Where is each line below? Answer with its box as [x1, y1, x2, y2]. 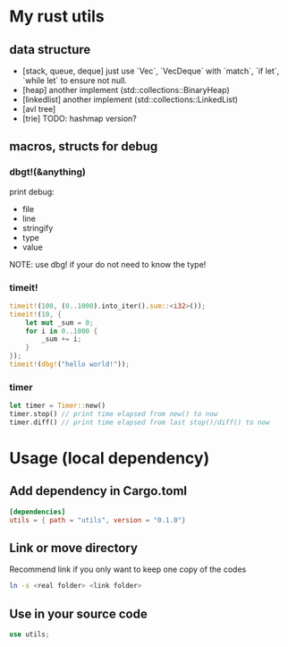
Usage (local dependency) [9, 448, 210, 469]
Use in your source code [9, 606, 148, 621]
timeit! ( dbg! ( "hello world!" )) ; [9, 360, 130, 369]
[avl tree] [21, 104, 56, 114]
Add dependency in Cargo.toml [9, 483, 188, 498]
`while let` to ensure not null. [21, 75, 128, 86]
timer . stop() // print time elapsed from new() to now [9, 410, 218, 419]
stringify [21, 222, 54, 234]
